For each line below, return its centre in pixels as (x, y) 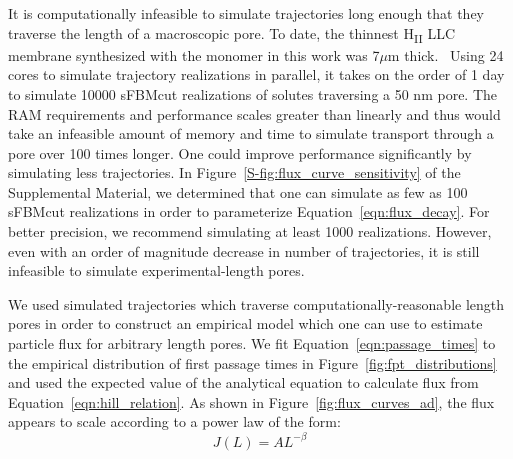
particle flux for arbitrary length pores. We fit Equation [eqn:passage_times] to (252, 343)
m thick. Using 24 (445, 54)
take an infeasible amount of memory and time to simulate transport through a (251, 133)
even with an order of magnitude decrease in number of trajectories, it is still (244, 250)
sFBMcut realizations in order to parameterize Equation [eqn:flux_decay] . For (249, 211)
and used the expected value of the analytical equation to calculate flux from (243, 382)
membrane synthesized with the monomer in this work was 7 (194, 54)
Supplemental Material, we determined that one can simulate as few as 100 (238, 191)
